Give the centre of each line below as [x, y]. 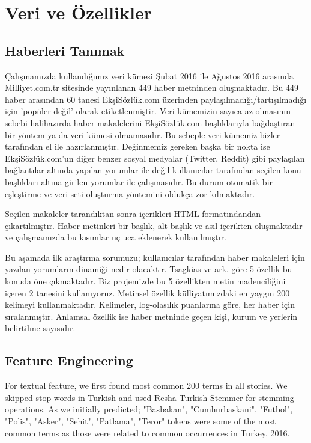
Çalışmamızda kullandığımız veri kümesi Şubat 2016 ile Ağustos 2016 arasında [149, 75]
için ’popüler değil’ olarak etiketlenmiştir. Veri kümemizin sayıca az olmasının [148, 111]
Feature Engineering [69, 360]
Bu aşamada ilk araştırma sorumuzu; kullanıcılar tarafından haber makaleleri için [155, 257]
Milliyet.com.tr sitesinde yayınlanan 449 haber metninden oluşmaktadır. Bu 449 [152, 87]
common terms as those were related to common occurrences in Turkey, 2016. [147, 432]
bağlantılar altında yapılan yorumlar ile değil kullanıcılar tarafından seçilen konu [153, 170]
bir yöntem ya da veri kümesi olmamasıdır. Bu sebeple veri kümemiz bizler [143, 134]
